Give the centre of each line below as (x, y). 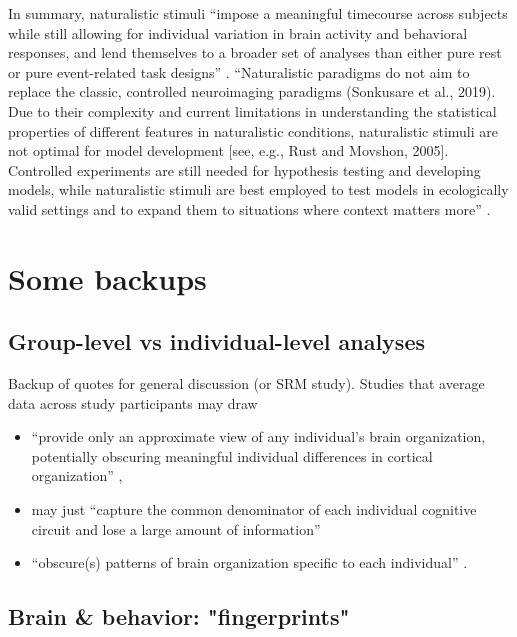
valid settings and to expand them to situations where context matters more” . (249, 208)
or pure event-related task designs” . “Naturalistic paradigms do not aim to (239, 71)
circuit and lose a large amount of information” (176, 528)
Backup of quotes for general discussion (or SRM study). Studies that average (246, 383)
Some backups (107, 277)
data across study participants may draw (133, 402)
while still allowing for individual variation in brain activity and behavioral (238, 32)
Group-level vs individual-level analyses (216, 341)
